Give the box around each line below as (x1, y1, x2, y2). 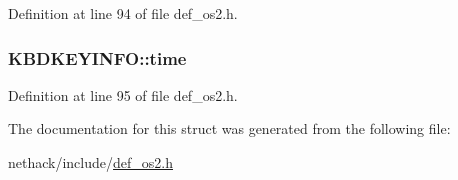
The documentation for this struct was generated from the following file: (8, 118, 451, 139)
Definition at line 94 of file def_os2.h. (8, 3, 238, 23)
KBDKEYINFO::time (8, 45, 187, 70)
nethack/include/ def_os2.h (8, 152, 173, 172)
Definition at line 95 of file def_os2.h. (8, 84, 238, 105)
